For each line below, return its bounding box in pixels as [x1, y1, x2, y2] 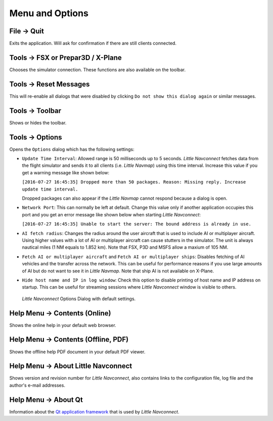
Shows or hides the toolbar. [9, 119, 67, 126]
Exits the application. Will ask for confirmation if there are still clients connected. [9, 40, 177, 46]
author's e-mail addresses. [9, 382, 66, 388]
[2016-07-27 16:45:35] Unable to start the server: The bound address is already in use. [22, 221, 251, 227]
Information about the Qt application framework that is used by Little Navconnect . [9, 408, 179, 414]
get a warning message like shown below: [22, 169, 110, 175]
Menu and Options [9, 8, 88, 19]
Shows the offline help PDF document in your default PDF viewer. [9, 349, 146, 355]
